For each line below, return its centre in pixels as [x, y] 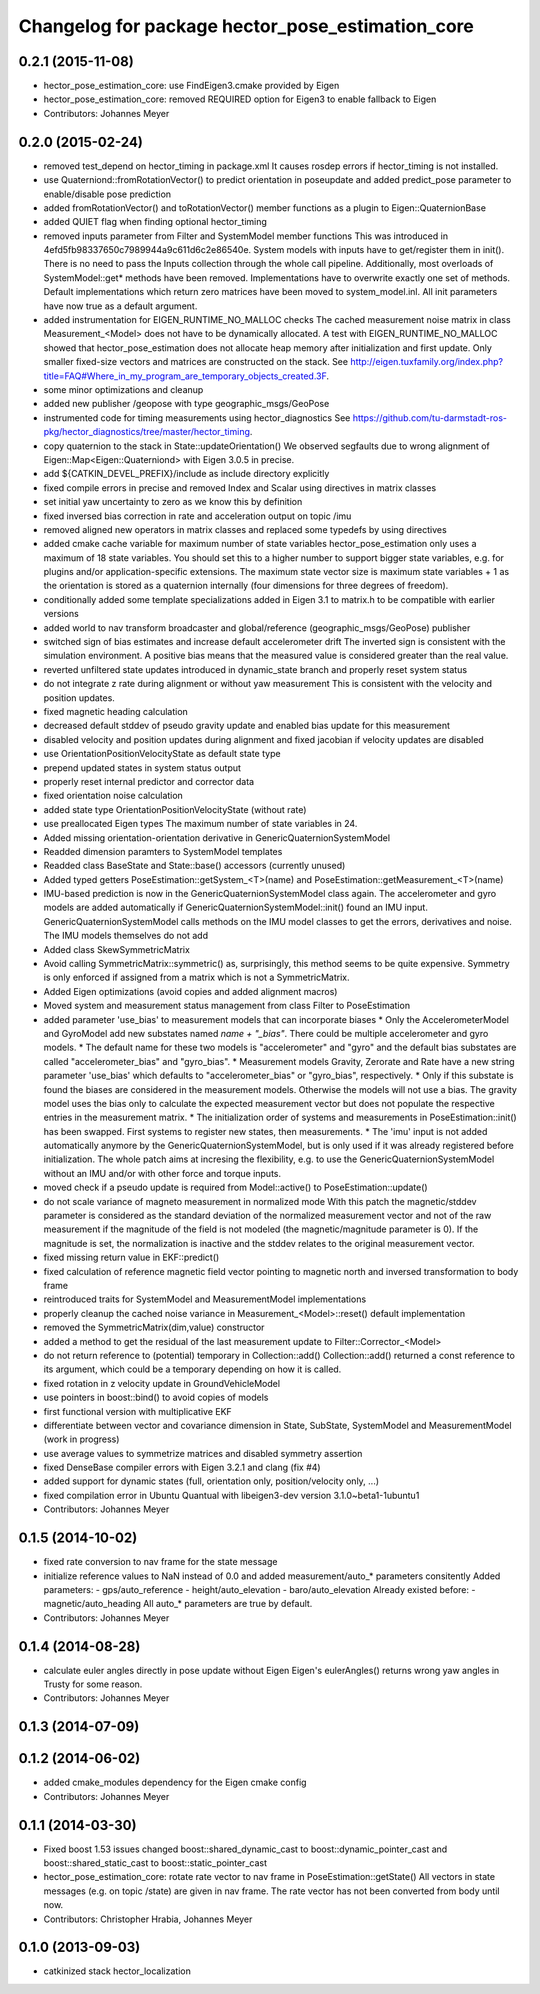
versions [61, 614]
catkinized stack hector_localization [117, 1971]
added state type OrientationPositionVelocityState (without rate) [175, 809]
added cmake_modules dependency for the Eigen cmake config [175, 1782]
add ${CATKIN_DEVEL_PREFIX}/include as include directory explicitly [186, 474]
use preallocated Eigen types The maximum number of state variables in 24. [200, 824]
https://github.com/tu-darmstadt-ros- [429, 417]
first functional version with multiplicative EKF [137, 1411]
